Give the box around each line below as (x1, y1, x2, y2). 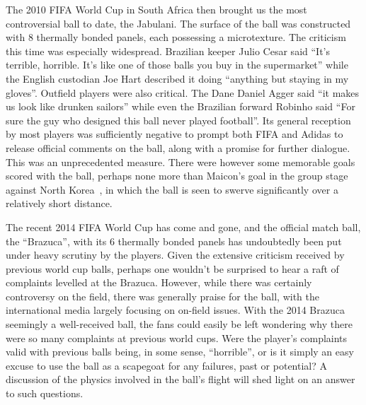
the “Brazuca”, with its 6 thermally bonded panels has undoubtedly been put (6, 233, 342, 248)
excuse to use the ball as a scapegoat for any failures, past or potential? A (6, 358, 327, 372)
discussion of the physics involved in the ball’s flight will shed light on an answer (6, 372, 355, 387)
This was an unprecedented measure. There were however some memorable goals (6, 154, 355, 169)
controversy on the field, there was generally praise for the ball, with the (6, 288, 320, 303)
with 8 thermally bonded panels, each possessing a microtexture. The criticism (6, 30, 346, 45)
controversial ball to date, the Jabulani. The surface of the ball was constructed (6, 16, 351, 30)
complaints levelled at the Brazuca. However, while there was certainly (6, 275, 312, 290)
